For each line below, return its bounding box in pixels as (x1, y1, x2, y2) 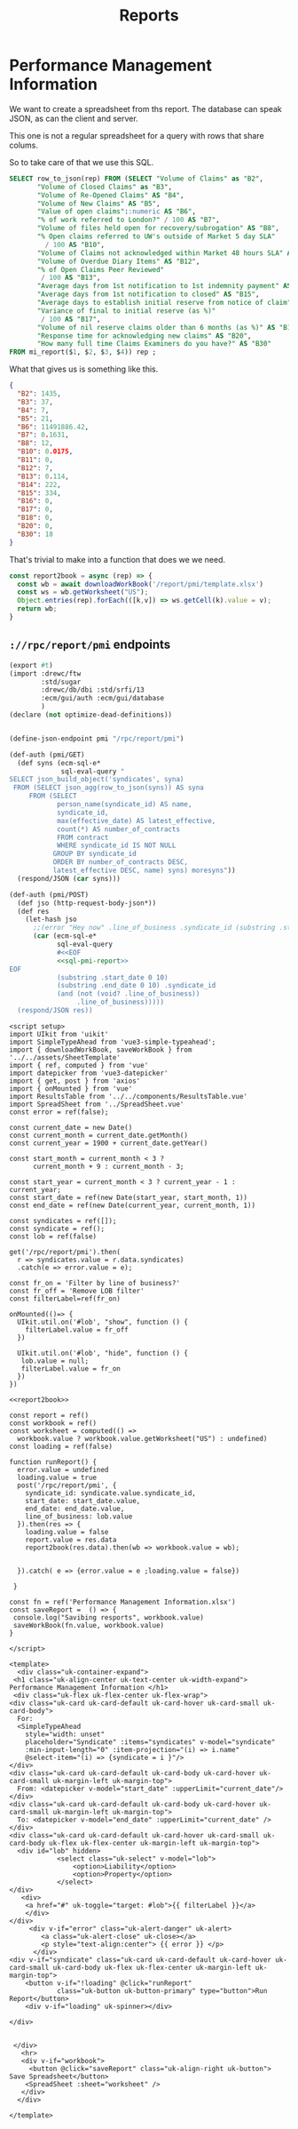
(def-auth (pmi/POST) (9, 890, 90, 899)
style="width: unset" (25, 1730, 105, 1739)
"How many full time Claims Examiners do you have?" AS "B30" (36, 340, 272, 348)
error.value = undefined (17, 1465, 109, 1474)
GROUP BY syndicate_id (52, 850, 137, 859)
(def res (17, 907, 50, 916)
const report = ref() (9, 1411, 90, 1420)
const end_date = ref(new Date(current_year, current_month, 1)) (9, 1201, 255, 1210)
